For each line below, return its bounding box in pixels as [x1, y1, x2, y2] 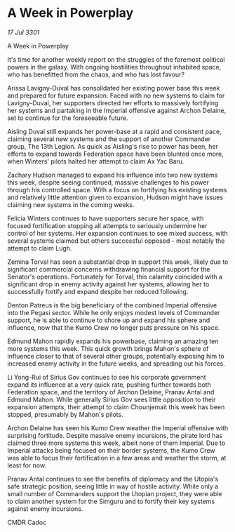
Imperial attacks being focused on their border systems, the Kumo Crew [7, 446, 215, 454]
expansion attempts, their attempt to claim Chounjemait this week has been [7, 402, 225, 411]
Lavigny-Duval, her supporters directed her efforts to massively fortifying [7, 98, 219, 107]
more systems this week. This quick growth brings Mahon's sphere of [7, 344, 209, 352]
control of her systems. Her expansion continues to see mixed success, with [7, 229, 228, 237]
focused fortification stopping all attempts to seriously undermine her [7, 221, 208, 230]
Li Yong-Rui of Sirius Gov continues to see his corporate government [7, 373, 206, 381]
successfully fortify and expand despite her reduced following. [7, 287, 189, 295]
